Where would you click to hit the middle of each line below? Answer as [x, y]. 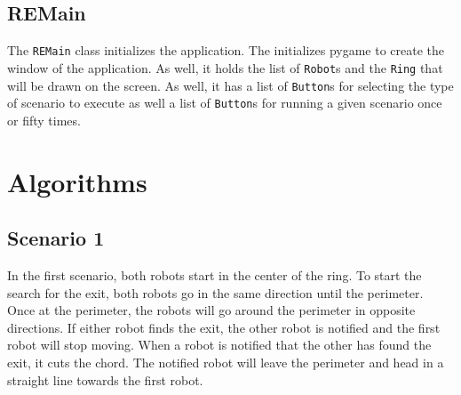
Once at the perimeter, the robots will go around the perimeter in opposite [211, 310]
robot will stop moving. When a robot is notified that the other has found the [219, 345]
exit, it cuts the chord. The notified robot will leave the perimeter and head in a [226, 362]
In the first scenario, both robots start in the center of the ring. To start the [215, 275]
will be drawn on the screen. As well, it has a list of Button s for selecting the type [230, 85]
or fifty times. [44, 120]
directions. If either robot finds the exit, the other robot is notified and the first [224, 327]
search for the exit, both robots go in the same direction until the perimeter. [215, 292]
